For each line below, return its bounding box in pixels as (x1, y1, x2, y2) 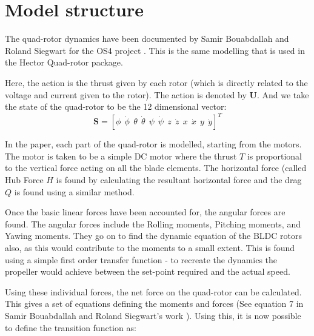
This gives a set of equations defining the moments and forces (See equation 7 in (5, 297, 304, 310)
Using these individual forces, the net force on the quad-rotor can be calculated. (5, 285, 302, 298)
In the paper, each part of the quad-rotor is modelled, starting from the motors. (5, 138, 302, 150)
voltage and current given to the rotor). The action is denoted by (5, 88, 247, 101)
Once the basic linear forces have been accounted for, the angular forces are (5, 206, 286, 218)
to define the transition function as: (5, 321, 136, 334)
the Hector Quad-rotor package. (5, 56, 123, 69)
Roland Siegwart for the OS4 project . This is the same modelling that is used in (5, 44, 305, 56)
